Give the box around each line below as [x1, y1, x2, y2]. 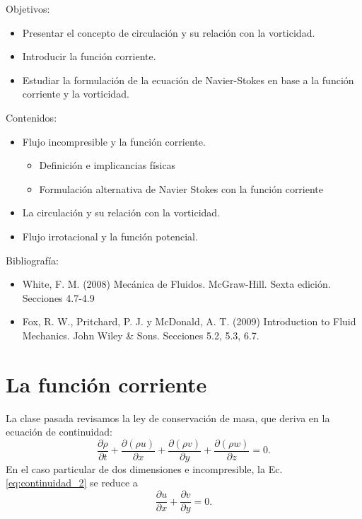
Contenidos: [6, 110, 57, 124]
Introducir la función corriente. [22, 49, 156, 64]
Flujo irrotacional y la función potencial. [22, 228, 198, 243]
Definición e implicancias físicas [39, 158, 176, 173]
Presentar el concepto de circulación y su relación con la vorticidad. [22, 25, 315, 40]
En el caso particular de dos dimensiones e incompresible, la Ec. [6, 461, 283, 476]
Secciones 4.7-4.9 [22, 290, 95, 305]
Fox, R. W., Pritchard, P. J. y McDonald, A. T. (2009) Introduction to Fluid [22, 314, 356, 329]
